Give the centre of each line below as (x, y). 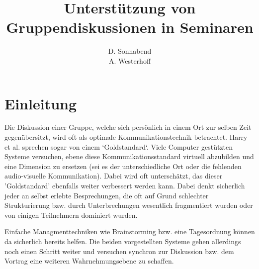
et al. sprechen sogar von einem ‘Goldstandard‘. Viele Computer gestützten (119, 146)
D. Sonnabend (130, 51)
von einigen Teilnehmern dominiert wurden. (71, 215)
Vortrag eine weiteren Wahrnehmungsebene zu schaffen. (89, 261)
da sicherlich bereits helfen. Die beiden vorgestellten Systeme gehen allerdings (123, 241)
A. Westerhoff (130, 60)
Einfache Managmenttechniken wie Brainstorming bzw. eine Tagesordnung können (130, 231)
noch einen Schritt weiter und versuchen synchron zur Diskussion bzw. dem (119, 251)
